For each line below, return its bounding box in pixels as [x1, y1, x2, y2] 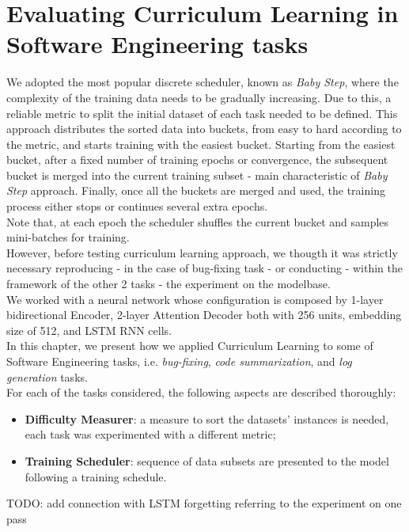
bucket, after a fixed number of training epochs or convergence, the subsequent [6, 151, 388, 168]
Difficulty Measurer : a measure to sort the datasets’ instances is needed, [25, 410, 389, 427]
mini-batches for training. [6, 229, 130, 245]
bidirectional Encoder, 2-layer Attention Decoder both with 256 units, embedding [6, 306, 402, 323]
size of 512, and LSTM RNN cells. [6, 321, 172, 338]
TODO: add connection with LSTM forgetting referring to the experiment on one [6, 495, 402, 511]
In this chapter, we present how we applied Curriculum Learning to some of [6, 337, 373, 354]
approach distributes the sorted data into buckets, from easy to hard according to [6, 120, 402, 137]
